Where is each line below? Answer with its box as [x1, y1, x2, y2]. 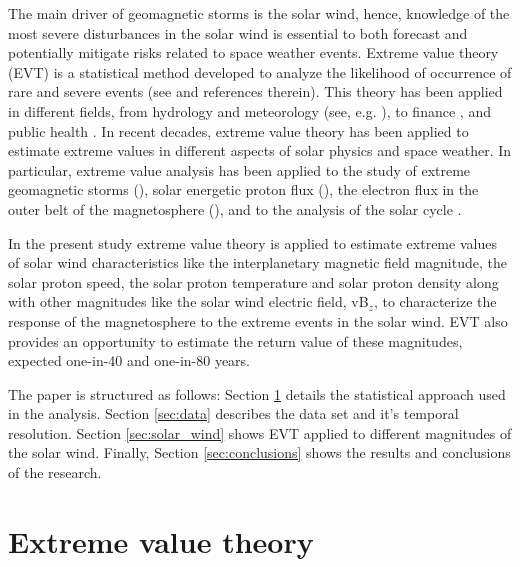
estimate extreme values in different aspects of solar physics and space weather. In [8, 140, 512, 161]
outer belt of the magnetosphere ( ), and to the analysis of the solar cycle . [8, 198, 462, 219]
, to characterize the [373, 291, 497, 312]
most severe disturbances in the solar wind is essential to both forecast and [8, 22, 468, 43]
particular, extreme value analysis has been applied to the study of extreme [8, 159, 471, 180]
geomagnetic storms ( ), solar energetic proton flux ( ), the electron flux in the [8, 179, 479, 200]
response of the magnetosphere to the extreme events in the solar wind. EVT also [8, 310, 508, 331]
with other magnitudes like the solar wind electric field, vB [8, 291, 369, 312]
